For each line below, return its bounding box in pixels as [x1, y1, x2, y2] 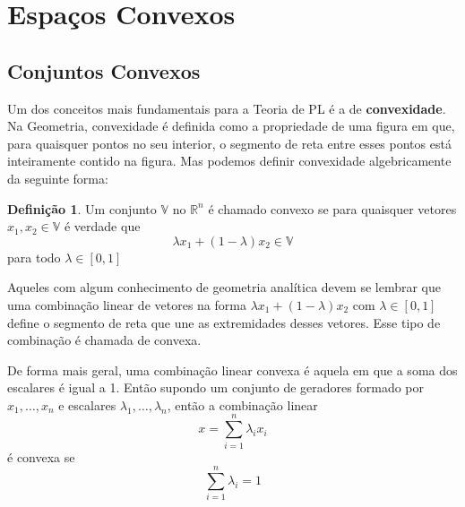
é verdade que [64, 217, 141, 236]
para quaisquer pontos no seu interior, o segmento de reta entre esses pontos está [7, 133, 452, 152]
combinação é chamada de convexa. [7, 331, 202, 349]
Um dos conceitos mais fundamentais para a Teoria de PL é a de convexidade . [7, 99, 446, 117]
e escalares [58, 395, 116, 414]
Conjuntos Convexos [7, 56, 201, 84]
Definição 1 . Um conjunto [7, 199, 157, 218]
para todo [7, 247, 61, 266]
